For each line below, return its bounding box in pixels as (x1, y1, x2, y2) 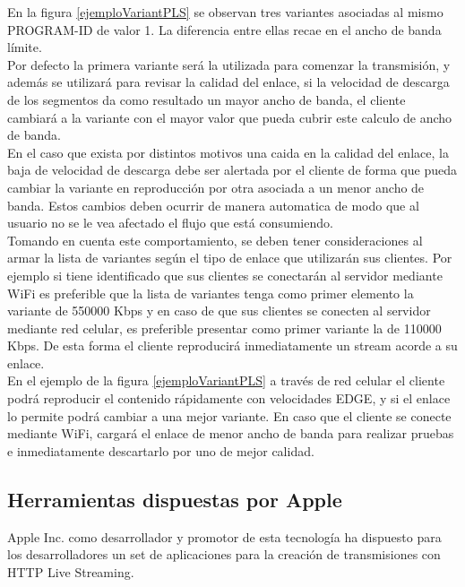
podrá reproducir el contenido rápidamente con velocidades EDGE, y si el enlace (7, 389, 451, 408)
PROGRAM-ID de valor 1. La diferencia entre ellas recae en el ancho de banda (7, 20, 442, 39)
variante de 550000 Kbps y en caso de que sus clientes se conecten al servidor (7, 301, 431, 320)
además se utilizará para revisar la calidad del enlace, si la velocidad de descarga (7, 73, 450, 91)
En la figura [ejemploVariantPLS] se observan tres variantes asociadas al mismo (7, 3, 443, 21)
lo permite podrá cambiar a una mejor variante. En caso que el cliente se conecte (7, 406, 452, 425)
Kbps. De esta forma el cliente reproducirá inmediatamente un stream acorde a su (7, 336, 458, 355)
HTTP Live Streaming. (7, 562, 134, 581)
